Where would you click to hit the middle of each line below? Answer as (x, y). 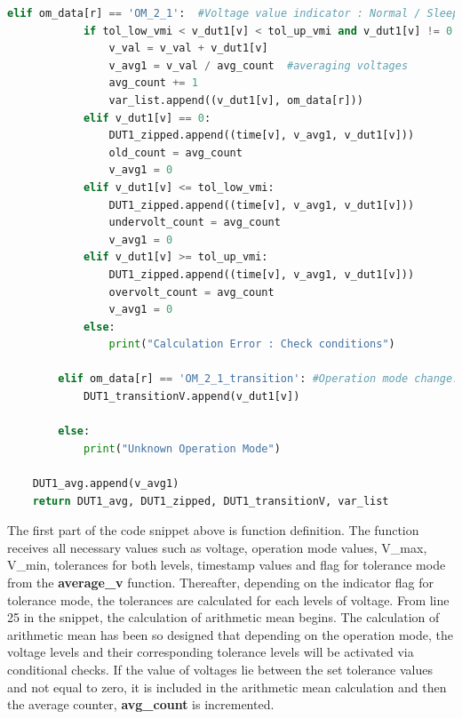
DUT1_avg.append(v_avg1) (106, 484)
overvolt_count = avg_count (191, 292)
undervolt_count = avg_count (195, 223)
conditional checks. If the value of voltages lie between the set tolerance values (220, 669)
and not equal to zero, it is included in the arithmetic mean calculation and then (227, 687)
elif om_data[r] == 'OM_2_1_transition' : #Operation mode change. (259, 379)
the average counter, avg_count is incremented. (141, 704)
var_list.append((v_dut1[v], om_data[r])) (236, 100)
